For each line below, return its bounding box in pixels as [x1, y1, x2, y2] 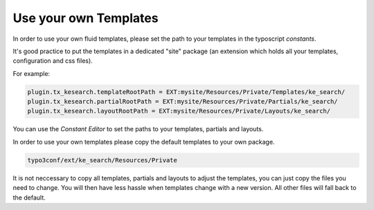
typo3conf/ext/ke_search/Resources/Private [27, 156, 178, 164]
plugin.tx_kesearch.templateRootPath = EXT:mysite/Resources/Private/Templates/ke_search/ [27, 88, 346, 96]
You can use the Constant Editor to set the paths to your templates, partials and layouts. [12, 125, 264, 133]
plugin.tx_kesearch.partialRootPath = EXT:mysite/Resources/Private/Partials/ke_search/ [27, 97, 339, 106]
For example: [12, 69, 51, 77]
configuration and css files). [12, 57, 93, 65]
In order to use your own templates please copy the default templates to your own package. [12, 137, 275, 146]
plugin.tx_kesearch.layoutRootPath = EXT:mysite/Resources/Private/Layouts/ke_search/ [27, 107, 331, 115]
